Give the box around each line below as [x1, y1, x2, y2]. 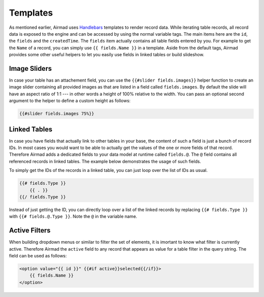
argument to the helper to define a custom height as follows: [9, 98, 131, 104]
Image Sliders [9, 64, 52, 73]
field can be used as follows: [9, 253, 67, 259]
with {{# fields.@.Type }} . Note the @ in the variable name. [9, 213, 137, 219]
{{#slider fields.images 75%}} [19, 111, 95, 117]
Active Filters [9, 226, 51, 234]
